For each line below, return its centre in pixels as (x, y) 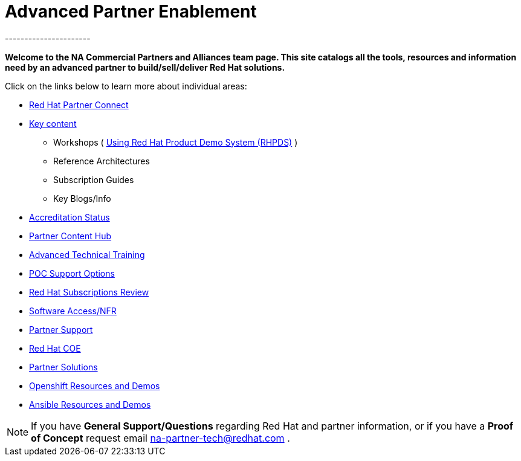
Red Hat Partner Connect (79, 105)
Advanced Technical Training (87, 254)
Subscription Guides (94, 179)
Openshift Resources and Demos (95, 385)
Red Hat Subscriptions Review (89, 292)
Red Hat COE (55, 348)
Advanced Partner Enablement (131, 11)
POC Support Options (72, 273)
